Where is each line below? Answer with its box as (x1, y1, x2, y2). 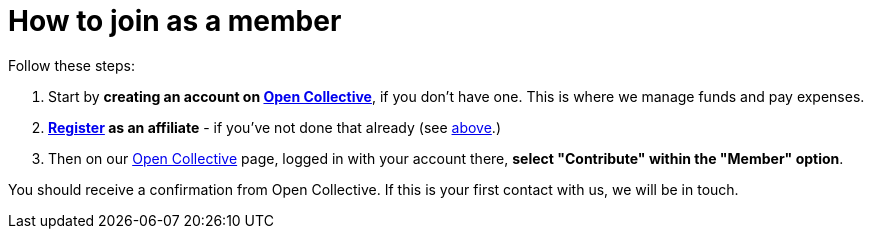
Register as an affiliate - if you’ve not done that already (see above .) (48, 118, 501, 136)
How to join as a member (8, 4, 342, 38)
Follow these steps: (8, 56, 135, 74)
